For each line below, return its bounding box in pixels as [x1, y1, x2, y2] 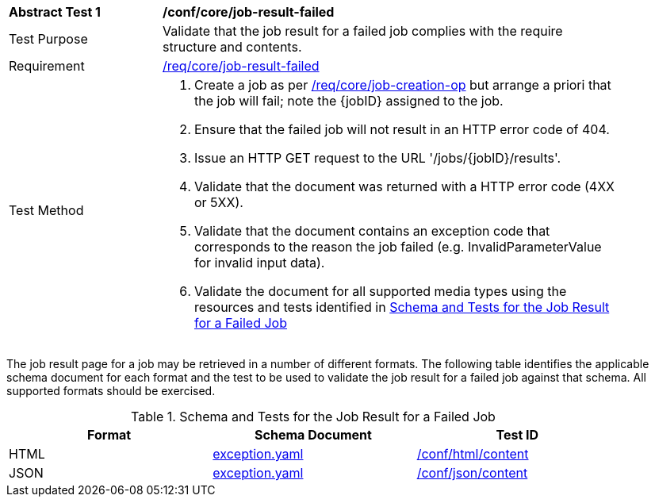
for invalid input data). [194, 255, 325, 271]
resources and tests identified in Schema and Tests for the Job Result [194, 299, 610, 315]
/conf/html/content [416, 446, 529, 462]
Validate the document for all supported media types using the [194, 283, 567, 299]
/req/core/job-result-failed [163, 58, 320, 74]
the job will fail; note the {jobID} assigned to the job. [194, 93, 504, 109]
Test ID [496, 427, 539, 443]
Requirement [9, 58, 85, 74]
